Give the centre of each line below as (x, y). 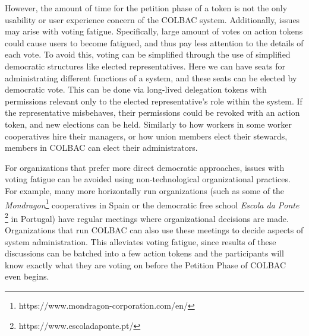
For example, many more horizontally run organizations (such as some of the (145, 190)
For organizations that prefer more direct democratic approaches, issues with (145, 167)
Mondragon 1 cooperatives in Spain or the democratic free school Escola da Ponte (152, 204)
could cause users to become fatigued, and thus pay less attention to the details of (154, 42)
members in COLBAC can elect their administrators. (101, 148)
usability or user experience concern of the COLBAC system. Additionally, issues (152, 19)
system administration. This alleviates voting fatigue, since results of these (141, 241)
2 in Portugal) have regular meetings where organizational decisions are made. (147, 217)
